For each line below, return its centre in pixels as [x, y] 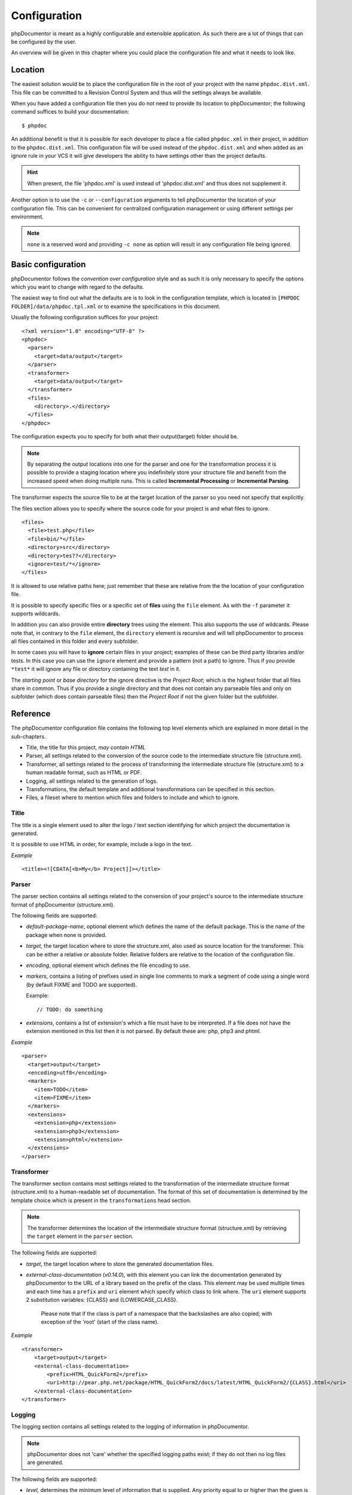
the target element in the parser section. [80, 1236]
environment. [27, 216]
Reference [31, 714]
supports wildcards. [36, 614]
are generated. [45, 1463]
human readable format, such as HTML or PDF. [84, 773]
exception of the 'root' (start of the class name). [100, 1322]
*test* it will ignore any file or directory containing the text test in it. [96, 669]
